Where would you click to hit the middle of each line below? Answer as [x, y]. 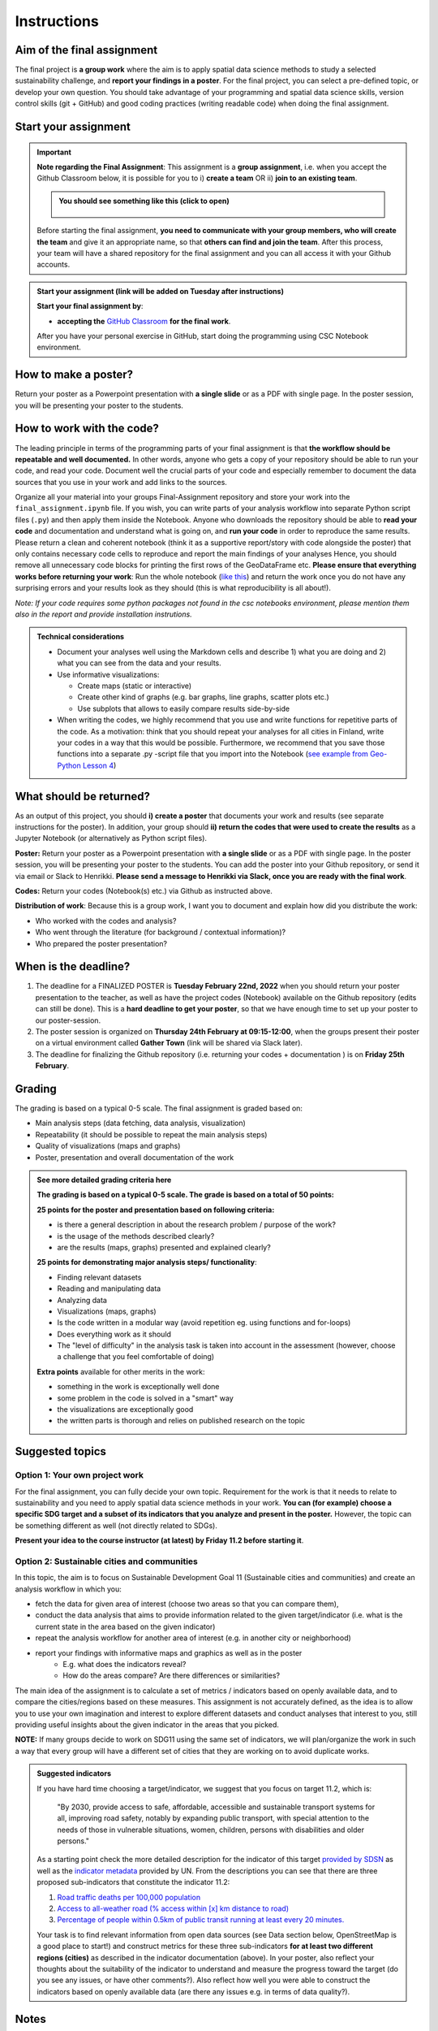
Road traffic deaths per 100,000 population [129, 1897]
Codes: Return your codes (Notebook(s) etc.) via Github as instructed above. [144, 890]
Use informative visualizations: [108, 674]
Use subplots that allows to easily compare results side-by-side [184, 708]
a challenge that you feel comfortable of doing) [136, 1357]
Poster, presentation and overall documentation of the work [135, 1157]
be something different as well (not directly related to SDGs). [116, 1525]
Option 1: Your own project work [79, 1475]
